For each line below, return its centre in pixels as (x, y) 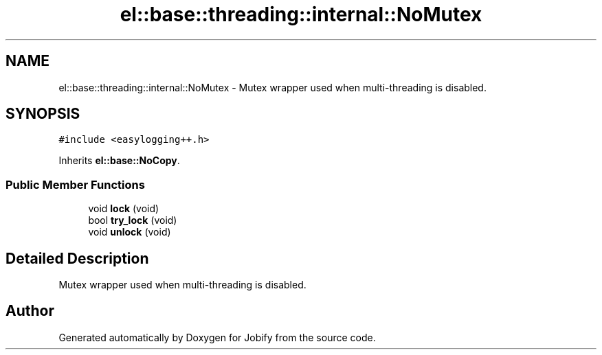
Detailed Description (77, 258)
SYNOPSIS (43, 114)
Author (30, 311)
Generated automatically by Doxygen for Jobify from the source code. (217, 337)
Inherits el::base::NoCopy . (119, 161)
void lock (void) (124, 209)
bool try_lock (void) (133, 220)
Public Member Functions (75, 184)
